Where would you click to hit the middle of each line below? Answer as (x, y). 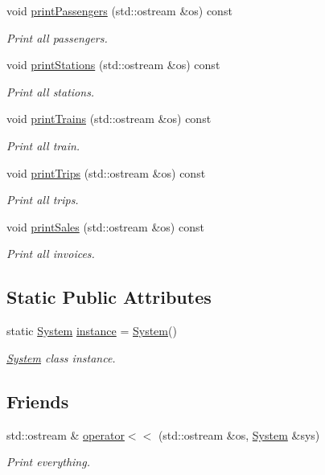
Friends (38, 401)
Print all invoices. (51, 254)
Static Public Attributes (109, 297)
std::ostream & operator (66, 434)
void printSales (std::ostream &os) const (105, 226)
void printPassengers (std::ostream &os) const (119, 10)
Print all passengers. (57, 37)
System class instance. (61, 357)
